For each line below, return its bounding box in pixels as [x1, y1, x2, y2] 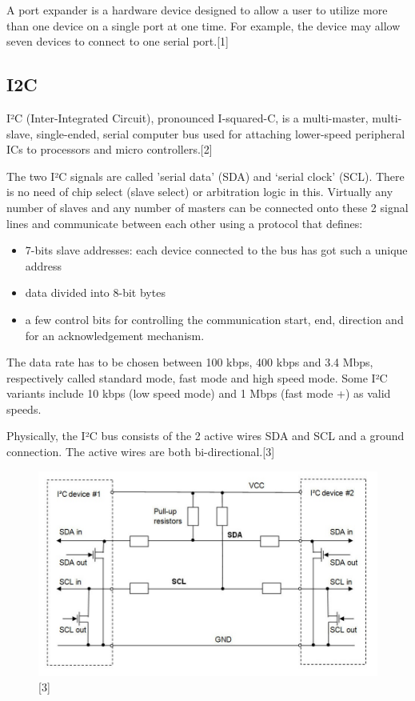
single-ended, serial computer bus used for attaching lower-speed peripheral [36, 125, 405, 142]
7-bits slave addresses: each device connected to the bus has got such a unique [25, 242, 408, 258]
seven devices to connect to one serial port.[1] [6, 33, 229, 50]
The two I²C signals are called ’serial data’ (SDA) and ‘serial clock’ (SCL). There [6, 167, 405, 184]
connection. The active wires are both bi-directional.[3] [6, 443, 275, 460]
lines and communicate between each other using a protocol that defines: [6, 214, 363, 231]
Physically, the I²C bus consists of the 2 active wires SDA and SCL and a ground [6, 427, 405, 444]
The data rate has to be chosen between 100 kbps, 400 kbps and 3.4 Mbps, [6, 354, 373, 371]
